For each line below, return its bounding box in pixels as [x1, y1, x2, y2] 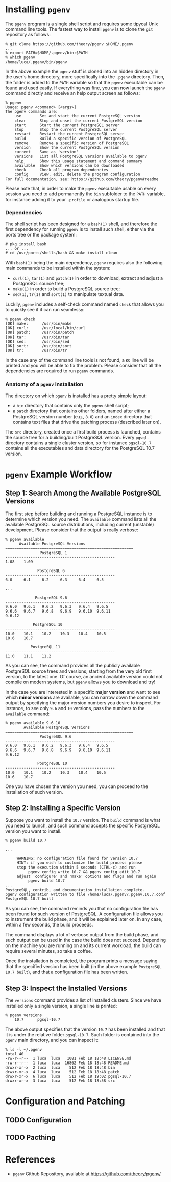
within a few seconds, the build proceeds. [5, 922, 93, 928]
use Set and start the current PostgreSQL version [14, 113, 140, 119]
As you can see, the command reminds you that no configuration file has [5, 905, 158, 912]
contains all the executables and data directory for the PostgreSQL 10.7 [5, 445, 155, 451]
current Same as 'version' [14, 149, 79, 154]
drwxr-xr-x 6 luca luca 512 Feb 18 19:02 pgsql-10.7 [5, 1074, 131, 1079]
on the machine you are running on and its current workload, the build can [5, 942, 161, 949]
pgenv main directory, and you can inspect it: [5, 1037, 99, 1043]
